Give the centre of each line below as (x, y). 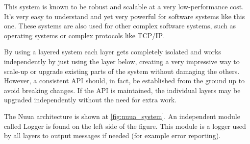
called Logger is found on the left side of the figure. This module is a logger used (125, 126)
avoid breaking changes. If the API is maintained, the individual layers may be (122, 90)
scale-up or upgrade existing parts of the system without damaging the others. (122, 71)
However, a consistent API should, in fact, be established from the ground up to (125, 81)
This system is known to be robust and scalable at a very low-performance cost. (124, 6)
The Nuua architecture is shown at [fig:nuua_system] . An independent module (122, 116)
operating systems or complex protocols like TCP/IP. (84, 35)
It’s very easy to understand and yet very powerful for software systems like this (125, 16)
